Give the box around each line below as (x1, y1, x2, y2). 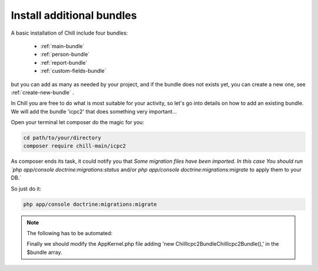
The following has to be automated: (26, 229, 113, 236)
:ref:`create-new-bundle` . (11, 89, 75, 96)
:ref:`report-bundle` (40, 59, 88, 66)
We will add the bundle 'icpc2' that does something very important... (11, 108, 177, 115)
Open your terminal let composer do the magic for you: (11, 119, 144, 126)
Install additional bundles (11, 9, 137, 22)
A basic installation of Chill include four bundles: (11, 29, 128, 36)
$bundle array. (26, 249, 62, 256)
